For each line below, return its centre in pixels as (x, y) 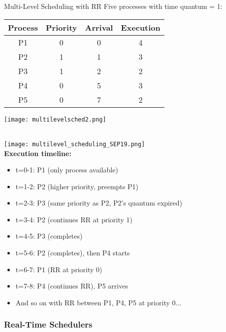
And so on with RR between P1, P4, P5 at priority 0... (98, 302)
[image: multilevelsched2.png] (55, 119)
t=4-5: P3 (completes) (49, 236)
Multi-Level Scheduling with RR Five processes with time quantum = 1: (113, 6)
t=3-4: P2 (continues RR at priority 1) (74, 219)
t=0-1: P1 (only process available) (67, 170)
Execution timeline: (38, 153)
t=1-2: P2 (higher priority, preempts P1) (77, 186)
